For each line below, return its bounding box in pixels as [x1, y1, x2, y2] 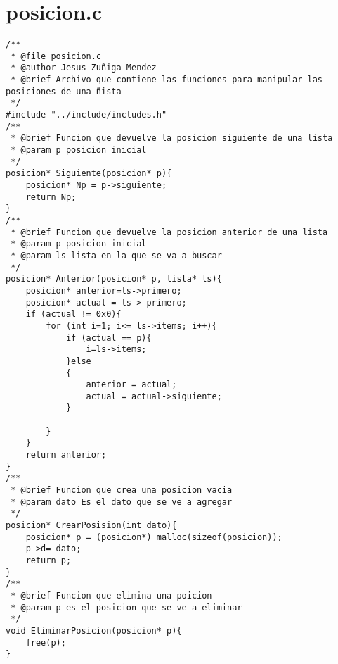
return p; [25, 556, 72, 565]
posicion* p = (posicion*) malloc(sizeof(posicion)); [25, 532, 282, 542]
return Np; [25, 192, 77, 202]
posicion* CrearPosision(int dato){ [6, 520, 177, 531]
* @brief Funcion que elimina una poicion [11, 590, 212, 601]
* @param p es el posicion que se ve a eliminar [11, 602, 242, 613]
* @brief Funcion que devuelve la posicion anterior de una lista [11, 227, 328, 237]
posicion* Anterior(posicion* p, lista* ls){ [6, 274, 222, 284]
